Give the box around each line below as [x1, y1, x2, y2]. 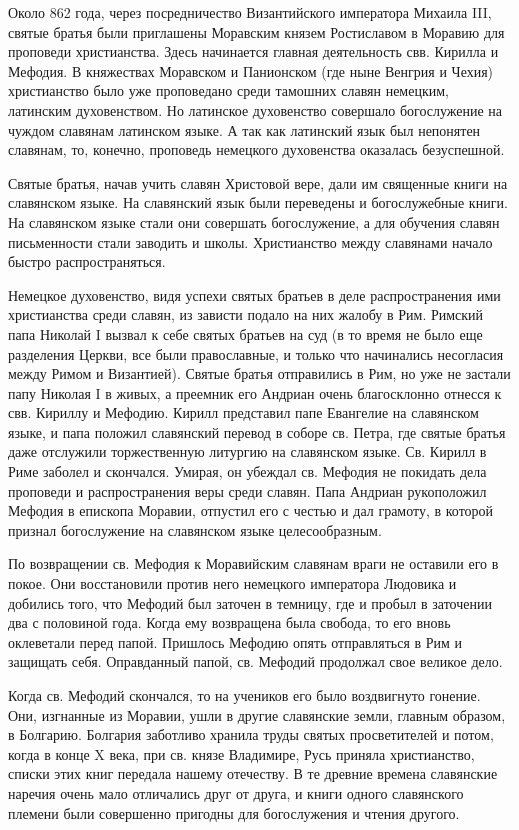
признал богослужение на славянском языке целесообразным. [8, 519, 382, 540]
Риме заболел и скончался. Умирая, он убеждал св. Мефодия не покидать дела [8, 461, 487, 482]
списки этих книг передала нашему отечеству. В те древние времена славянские [8, 763, 498, 784]
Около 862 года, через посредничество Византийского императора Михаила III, [8, 2, 492, 22]
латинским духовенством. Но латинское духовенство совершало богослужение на [8, 99, 503, 120]
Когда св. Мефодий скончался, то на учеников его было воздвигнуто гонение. [8, 685, 481, 705]
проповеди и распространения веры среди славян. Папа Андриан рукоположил [8, 480, 487, 501]
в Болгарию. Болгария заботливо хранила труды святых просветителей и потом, [8, 724, 494, 745]
